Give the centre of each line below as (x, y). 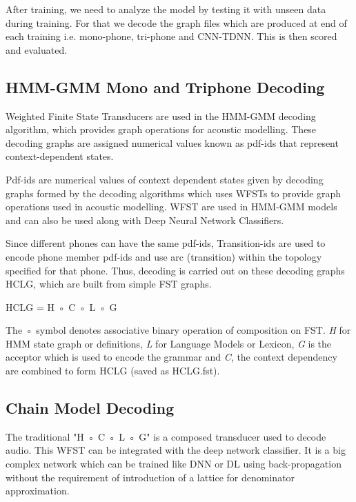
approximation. (38, 491)
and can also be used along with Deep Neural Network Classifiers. (145, 220)
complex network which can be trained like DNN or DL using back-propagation (174, 464)
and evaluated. (37, 49)
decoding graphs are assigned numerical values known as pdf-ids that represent (172, 142)
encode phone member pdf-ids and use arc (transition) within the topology (164, 256)
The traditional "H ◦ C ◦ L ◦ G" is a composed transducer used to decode (166, 436)
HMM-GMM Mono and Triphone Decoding (165, 87)
